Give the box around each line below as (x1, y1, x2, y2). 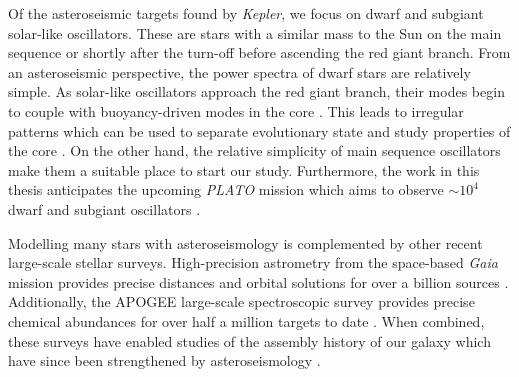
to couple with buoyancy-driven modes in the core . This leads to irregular (8, 100, 464, 121)
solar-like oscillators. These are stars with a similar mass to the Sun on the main (8, 22, 502, 43)
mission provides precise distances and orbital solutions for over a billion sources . (8, 271, 509, 292)
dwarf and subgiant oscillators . (8, 198, 201, 219)
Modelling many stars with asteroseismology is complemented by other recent (8, 232, 483, 253)
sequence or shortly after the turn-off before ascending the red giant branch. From (8, 42, 511, 63)
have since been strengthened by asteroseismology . (8, 350, 321, 371)
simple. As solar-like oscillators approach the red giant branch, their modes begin (8, 81, 505, 102)
